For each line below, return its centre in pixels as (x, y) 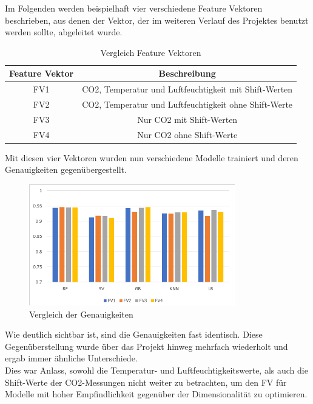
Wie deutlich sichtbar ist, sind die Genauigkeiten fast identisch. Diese (134, 334)
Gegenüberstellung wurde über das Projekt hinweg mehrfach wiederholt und (146, 346)
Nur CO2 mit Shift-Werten (187, 119)
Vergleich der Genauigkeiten (81, 314)
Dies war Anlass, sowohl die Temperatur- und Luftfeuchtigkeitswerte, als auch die (156, 370)
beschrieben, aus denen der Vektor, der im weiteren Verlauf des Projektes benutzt (157, 20)
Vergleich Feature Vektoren (151, 52)
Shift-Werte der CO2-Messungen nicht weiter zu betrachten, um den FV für (146, 382)
